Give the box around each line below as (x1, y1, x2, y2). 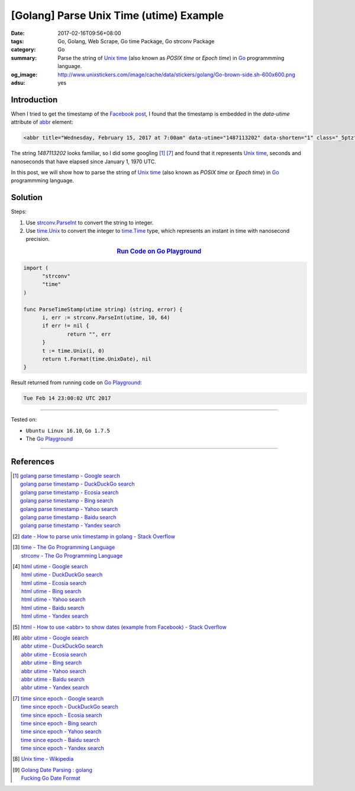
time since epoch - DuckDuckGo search (21, 703, 118, 710)
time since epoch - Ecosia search (21, 711, 103, 719)
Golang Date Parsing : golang (21, 766, 93, 773)
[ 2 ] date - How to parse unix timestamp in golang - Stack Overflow (12, 533, 176, 540)
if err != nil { (42, 323, 89, 329)
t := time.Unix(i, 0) (42, 347, 105, 354)
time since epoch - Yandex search (21, 745, 105, 752)
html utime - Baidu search (21, 604, 85, 611)
